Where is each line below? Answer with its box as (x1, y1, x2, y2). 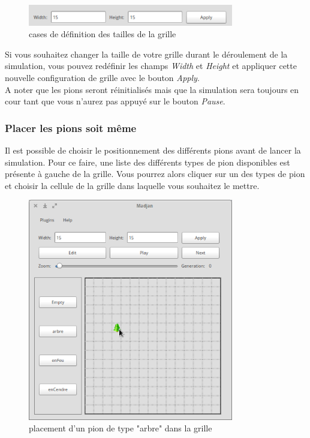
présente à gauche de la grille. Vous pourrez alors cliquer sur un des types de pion (5, 167, 305, 180)
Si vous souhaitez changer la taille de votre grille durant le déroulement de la (5, 47, 288, 60)
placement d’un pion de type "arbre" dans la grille (29, 422, 212, 434)
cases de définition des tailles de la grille (29, 28, 176, 40)
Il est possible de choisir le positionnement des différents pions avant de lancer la (5, 143, 301, 156)
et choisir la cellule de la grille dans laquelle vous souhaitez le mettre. (5, 179, 260, 191)
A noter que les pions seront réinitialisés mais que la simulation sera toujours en (5, 83, 299, 95)
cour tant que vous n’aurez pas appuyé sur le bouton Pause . (5, 95, 225, 107)
